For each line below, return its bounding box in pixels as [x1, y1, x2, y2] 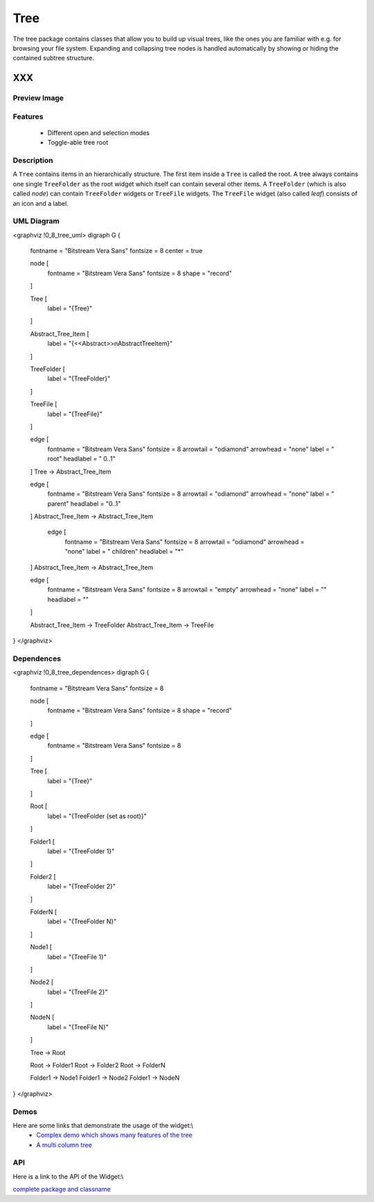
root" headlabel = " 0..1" [47, 455, 116, 463]
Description [12, 156, 53, 166]
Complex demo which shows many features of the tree [36, 1131, 193, 1140]
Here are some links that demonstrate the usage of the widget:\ [12, 1121, 194, 1129]
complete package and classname [12, 1185, 111, 1194]
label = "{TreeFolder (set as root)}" [47, 812, 147, 820]
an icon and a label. [12, 199, 69, 207]
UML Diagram [12, 216, 60, 226]
